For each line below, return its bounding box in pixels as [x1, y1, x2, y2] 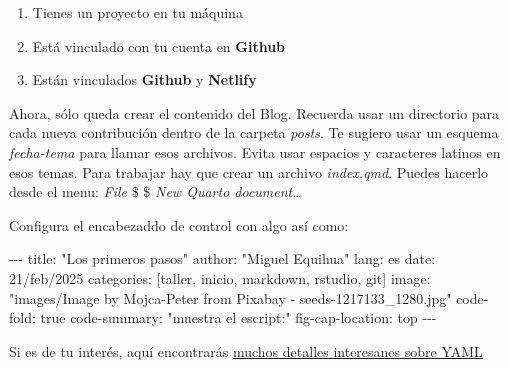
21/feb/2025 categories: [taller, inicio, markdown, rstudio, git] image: [9, 267, 431, 288]
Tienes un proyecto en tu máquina [32, 2, 243, 22]
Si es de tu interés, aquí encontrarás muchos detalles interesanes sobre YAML [9, 340, 483, 361]
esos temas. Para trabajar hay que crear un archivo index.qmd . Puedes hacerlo [9, 161, 489, 182]
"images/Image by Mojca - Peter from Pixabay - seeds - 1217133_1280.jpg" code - [9, 287, 489, 308]
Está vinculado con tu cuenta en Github [32, 35, 286, 56]
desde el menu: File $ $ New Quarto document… [9, 181, 302, 202]
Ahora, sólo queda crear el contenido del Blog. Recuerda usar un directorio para [9, 102, 500, 123]
